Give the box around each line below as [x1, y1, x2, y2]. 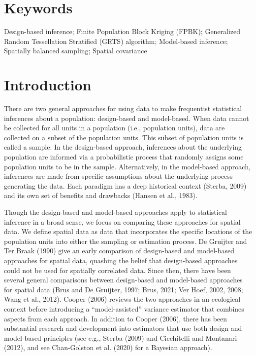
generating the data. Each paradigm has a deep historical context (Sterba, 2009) [4, 180, 247, 191]
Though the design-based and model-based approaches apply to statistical [4, 206, 227, 217]
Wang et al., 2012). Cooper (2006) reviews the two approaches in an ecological [4, 294, 241, 304]
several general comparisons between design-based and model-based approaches [4, 275, 243, 285]
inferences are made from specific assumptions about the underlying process [4, 171, 233, 181]
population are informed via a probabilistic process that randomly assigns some [4, 152, 244, 161]
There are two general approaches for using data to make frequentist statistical [4, 103, 242, 114]
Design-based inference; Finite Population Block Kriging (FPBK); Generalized [4, 26, 241, 37]
